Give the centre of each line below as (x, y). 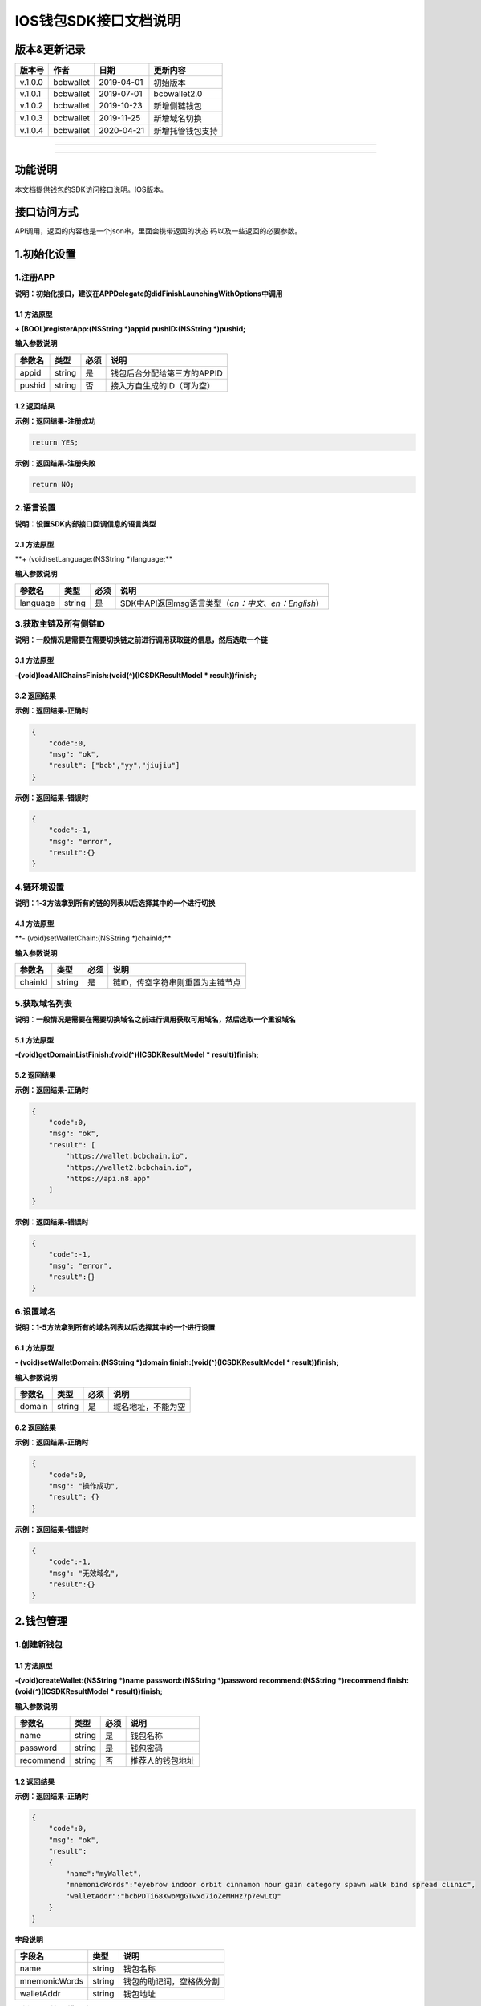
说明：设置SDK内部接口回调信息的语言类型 (85, 524)
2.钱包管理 (41, 1621)
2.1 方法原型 (34, 544)
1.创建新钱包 (39, 1644)
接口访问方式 (46, 212)
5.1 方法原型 (34, 1040)
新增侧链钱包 (178, 106)
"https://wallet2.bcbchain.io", (129, 1167)
